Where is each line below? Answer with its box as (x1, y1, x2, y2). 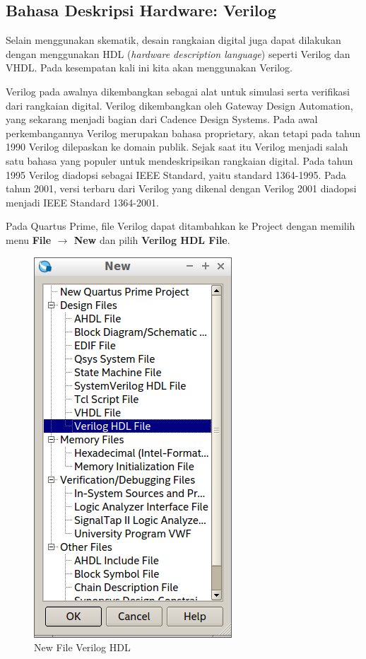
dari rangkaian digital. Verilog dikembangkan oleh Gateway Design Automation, (6, 98, 353, 112)
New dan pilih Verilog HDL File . (73, 232, 230, 247)
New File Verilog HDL (34, 640, 131, 655)
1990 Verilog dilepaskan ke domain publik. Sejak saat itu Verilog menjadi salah (6, 139, 348, 154)
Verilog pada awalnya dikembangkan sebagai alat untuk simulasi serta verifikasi (6, 83, 350, 98)
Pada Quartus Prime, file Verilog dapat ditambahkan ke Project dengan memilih (6, 218, 355, 233)
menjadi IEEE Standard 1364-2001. (6, 194, 159, 209)
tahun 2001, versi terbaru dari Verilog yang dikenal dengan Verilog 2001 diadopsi (6, 181, 357, 196)
